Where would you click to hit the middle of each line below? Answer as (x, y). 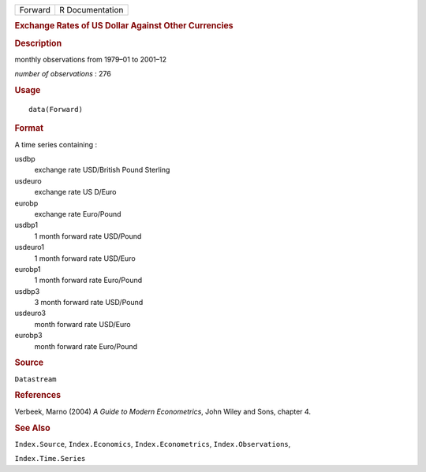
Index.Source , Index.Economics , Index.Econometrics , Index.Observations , (153, 444)
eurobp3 (28, 336)
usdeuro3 (30, 313)
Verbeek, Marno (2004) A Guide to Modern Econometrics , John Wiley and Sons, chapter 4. (163, 411)
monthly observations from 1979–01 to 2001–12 (91, 59)
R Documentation (92, 10)
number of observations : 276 (63, 74)
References (38, 396)
